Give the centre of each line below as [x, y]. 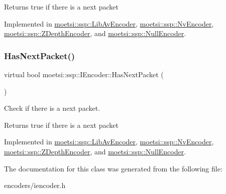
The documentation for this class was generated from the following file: [113, 168]
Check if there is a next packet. [52, 108]
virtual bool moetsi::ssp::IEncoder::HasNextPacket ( [84, 74]
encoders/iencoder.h [35, 185]
